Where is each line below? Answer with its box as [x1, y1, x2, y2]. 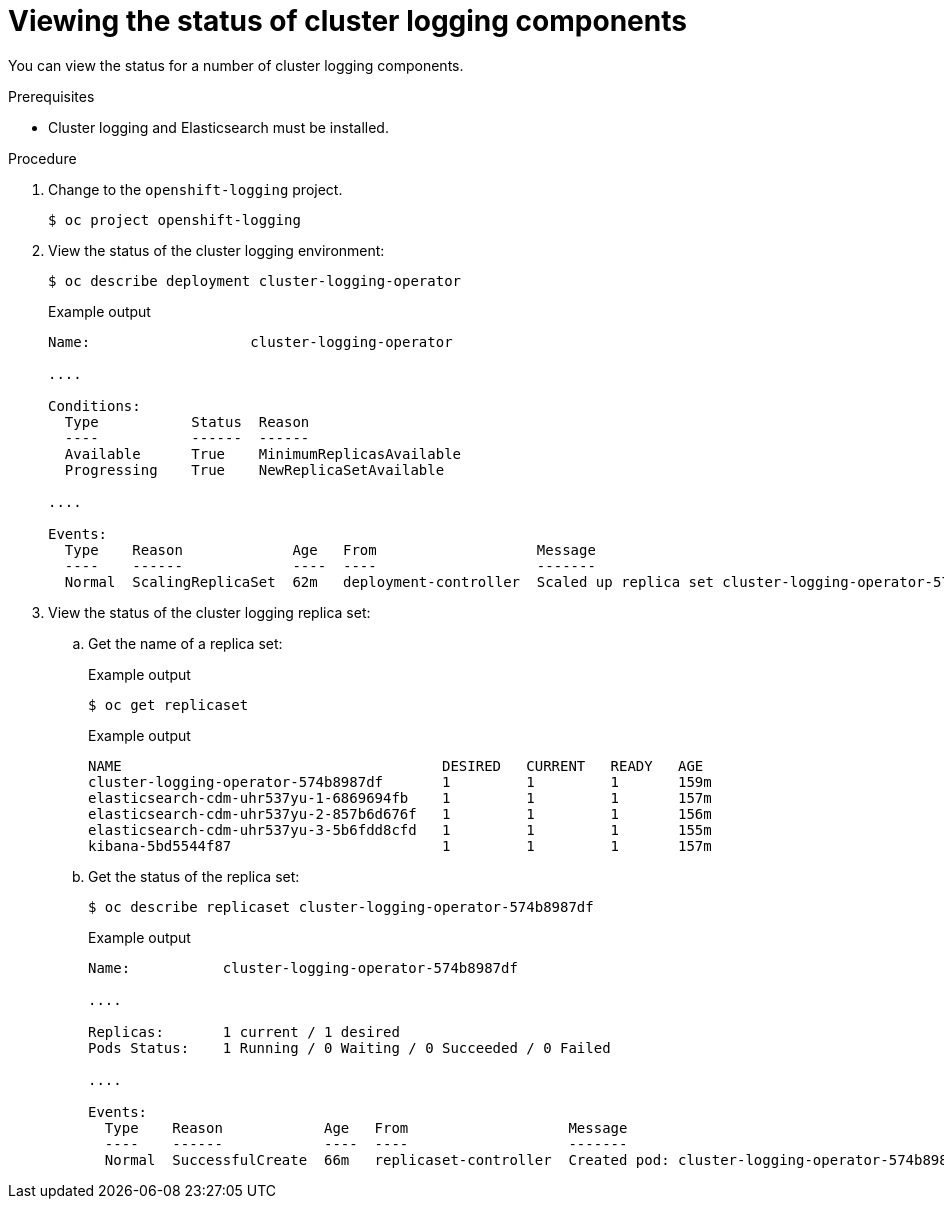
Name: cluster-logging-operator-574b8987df [88, 959, 518, 976]
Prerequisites [8, 87, 95, 105]
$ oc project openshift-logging [48, 211, 301, 228]
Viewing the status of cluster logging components [8, 4, 687, 38]
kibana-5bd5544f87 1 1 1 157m [88, 837, 712, 854]
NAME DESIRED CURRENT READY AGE [88, 757, 704, 774]
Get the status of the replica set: [88, 867, 300, 885]
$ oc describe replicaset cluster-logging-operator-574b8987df [88, 898, 594, 915]
